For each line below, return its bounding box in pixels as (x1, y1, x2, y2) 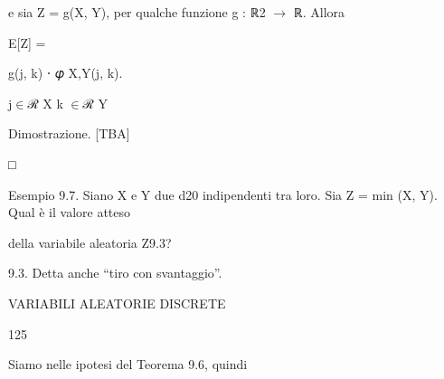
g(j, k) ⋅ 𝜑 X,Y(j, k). (8, 63, 123, 82)
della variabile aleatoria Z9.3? (8, 232, 172, 251)
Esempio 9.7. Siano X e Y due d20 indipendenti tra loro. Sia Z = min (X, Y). (8, 185, 438, 204)
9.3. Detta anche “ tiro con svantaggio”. (8, 263, 222, 282)
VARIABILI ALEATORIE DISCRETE (8, 293, 226, 312)
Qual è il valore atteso (8, 203, 131, 222)
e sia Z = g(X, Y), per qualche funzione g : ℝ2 (8, 3, 266, 21)
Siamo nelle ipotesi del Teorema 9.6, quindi (8, 355, 248, 374)
